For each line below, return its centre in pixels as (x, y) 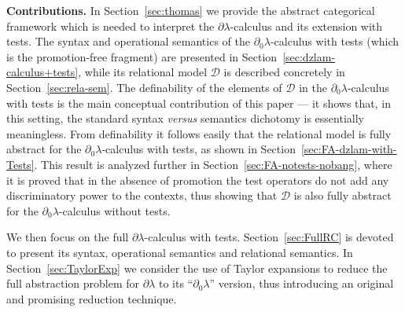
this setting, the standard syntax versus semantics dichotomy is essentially (185, 118)
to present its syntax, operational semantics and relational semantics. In (180, 252)
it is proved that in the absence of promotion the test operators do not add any (198, 180)
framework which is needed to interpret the (110, 26)
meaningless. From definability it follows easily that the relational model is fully (199, 133)
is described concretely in (284, 72)
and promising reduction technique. (92, 298)
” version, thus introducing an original (302, 283)
